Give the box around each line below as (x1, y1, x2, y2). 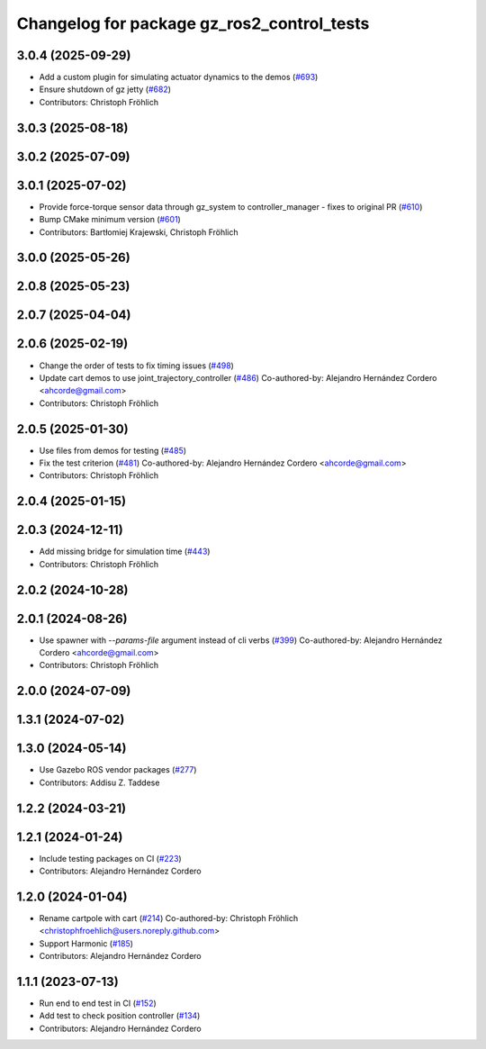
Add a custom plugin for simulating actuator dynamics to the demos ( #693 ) (39, 72, 319, 83)
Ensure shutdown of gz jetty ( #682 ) (39, 84, 171, 95)
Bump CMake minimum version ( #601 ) (39, 214, 182, 225)
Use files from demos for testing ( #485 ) (39, 445, 187, 456)
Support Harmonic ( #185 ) (39, 937, 134, 949)
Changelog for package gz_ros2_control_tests (16, 14, 370, 33)
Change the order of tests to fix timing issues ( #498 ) (39, 360, 234, 371)
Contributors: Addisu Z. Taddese (39, 777, 160, 788)
